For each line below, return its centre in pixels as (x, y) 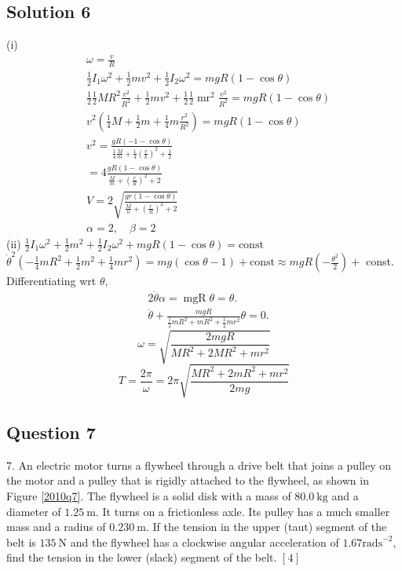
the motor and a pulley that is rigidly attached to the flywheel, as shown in (188, 480)
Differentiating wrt (51, 281)
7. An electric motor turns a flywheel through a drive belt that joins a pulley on (199, 465)
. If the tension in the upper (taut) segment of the (267, 527)
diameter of (34, 511)
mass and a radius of (56, 527)
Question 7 (51, 432)
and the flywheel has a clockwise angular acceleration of (205, 542)
